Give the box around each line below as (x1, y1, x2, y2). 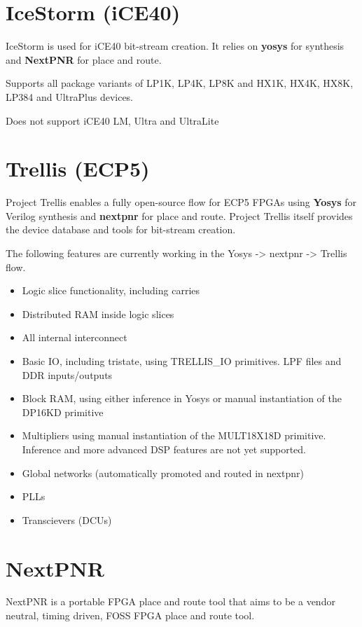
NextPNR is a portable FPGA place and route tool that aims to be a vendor (6, 594, 335, 609)
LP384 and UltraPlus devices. (6, 89, 134, 104)
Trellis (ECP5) (6, 154, 150, 183)
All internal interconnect (22, 330, 127, 345)
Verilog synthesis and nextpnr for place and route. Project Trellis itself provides (6, 208, 353, 223)
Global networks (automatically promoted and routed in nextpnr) (22, 465, 304, 480)
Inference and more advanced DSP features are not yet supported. (22, 441, 306, 456)
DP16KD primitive (22, 404, 104, 419)
